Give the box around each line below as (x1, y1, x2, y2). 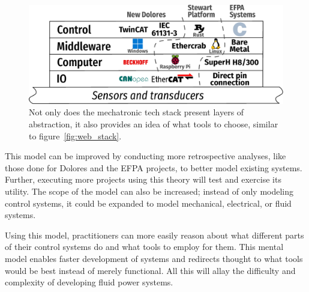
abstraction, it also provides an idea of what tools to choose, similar (29, 117, 278, 130)
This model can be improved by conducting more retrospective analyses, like (5, 150, 286, 162)
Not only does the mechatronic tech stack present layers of (29, 106, 244, 118)
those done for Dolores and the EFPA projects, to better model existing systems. (5, 161, 302, 174)
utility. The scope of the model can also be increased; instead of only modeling (5, 184, 294, 197)
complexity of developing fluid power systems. (5, 276, 173, 288)
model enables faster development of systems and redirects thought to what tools (5, 252, 303, 264)
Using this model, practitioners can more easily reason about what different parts (5, 228, 304, 241)
